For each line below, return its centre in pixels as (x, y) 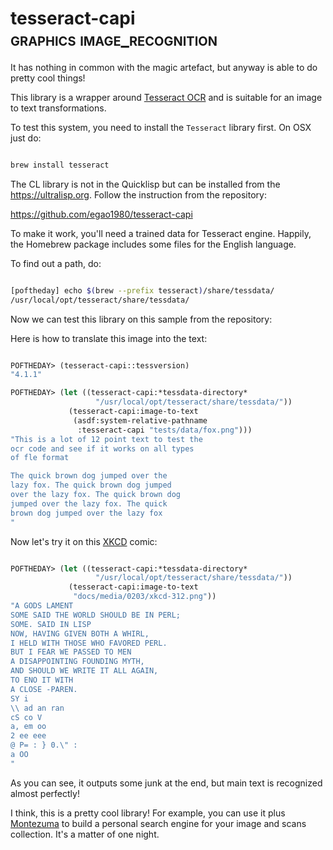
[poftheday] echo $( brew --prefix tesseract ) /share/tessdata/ (142, 290)
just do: (26, 138)
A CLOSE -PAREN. (44, 689)
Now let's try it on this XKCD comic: (84, 541)
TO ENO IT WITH (42, 680)
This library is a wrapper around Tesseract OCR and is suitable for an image (166, 97)
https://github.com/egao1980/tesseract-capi (101, 214)
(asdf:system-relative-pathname (140, 420)
